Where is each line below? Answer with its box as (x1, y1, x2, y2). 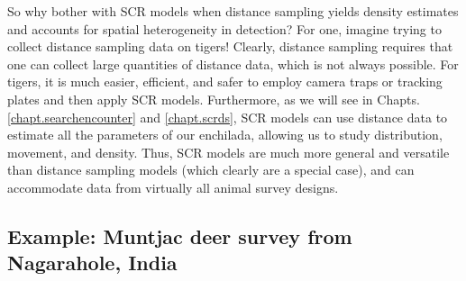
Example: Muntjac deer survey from (7, 222, 352, 249)
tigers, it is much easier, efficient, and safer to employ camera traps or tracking (7, 72, 443, 91)
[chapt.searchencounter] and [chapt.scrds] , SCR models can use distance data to (7, 107, 448, 126)
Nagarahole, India (7, 249, 178, 276)
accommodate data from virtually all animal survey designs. (7, 177, 339, 196)
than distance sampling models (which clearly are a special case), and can (7, 160, 415, 179)
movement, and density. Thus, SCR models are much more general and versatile (7, 142, 450, 161)
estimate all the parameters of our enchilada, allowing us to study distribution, (7, 125, 443, 144)
